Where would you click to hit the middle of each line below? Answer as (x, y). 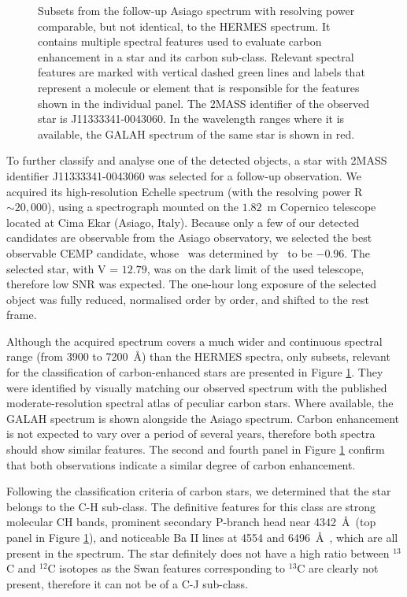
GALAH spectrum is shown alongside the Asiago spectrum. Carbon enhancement (203, 418)
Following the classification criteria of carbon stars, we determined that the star (199, 491)
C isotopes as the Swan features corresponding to (166, 568)
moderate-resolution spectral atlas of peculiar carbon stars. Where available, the (200, 403)
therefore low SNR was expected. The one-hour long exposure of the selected (191, 284)
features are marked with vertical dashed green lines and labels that (202, 72)
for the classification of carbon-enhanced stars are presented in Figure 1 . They (195, 372)
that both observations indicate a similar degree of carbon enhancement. (181, 464)
